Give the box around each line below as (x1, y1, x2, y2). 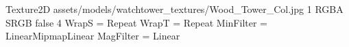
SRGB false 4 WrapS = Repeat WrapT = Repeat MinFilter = (5, 15, 268, 29)
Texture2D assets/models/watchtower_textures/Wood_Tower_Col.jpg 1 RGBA (5, 2, 344, 16)
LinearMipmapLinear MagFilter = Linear (5, 29, 180, 43)
